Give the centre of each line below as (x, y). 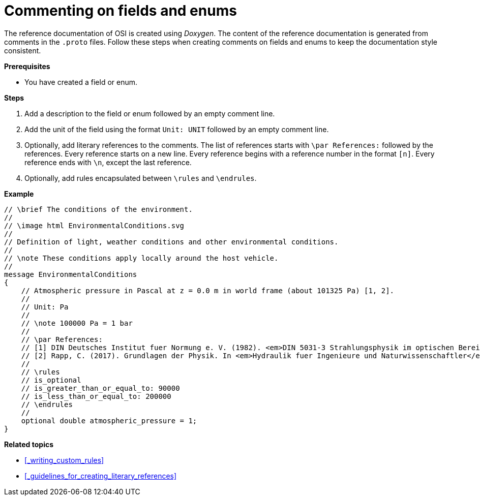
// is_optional (51, 380)
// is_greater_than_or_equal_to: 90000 (100, 388)
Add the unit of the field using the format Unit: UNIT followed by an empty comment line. (177, 129)
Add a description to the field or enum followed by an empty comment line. (150, 113)
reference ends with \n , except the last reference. (108, 162)
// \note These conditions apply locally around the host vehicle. (141, 258)
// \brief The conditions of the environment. (98, 209)
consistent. (23, 50)
